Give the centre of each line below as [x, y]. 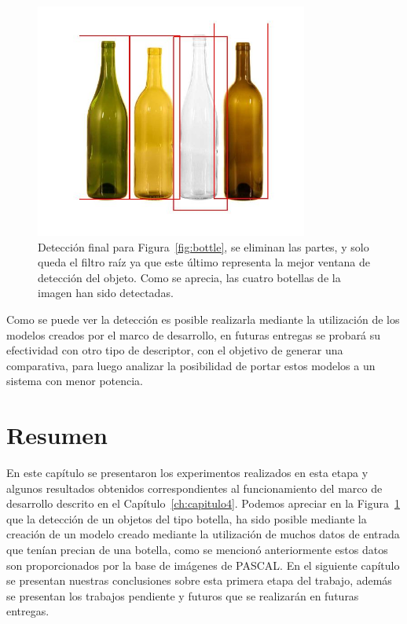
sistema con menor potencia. [75, 381]
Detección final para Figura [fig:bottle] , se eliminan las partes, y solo [203, 246]
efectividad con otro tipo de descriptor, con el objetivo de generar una [175, 350]
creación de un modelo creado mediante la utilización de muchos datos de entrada [203, 534]
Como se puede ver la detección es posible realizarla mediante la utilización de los [203, 319]
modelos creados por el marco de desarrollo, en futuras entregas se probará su [194, 334]
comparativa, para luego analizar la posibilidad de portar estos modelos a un [191, 365]
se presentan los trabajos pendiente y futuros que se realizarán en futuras [183, 595]
